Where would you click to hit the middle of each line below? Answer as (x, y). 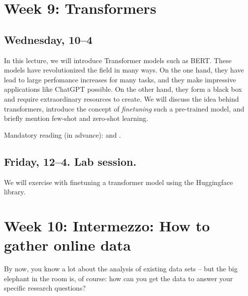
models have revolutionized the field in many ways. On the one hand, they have (124, 70)
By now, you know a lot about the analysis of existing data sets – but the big (121, 269)
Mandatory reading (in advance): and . (62, 134)
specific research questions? (45, 288)
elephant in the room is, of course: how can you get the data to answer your (119, 278)
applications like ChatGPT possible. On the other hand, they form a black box (123, 89)
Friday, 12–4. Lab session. (70, 161)
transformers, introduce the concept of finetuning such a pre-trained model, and (124, 108)
